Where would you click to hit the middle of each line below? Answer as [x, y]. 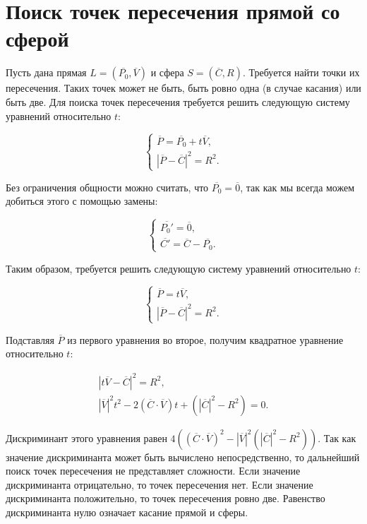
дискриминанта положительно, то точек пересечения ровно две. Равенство [166, 498]
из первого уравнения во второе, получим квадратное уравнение [205, 339]
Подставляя [30, 339]
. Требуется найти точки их [301, 72]
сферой [37, 38]
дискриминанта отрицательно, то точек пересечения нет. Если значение [160, 484]
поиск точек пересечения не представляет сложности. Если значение [153, 471]
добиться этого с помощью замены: [82, 201]
